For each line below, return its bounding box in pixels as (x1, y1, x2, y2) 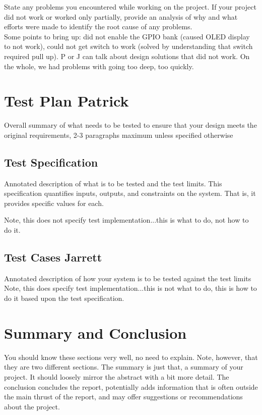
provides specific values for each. (4, 197, 104, 208)
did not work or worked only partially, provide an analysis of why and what (4, 11, 238, 22)
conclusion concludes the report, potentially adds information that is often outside (4, 381, 258, 392)
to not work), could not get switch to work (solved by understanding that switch (4, 41, 253, 51)
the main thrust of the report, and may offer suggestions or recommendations (4, 391, 243, 402)
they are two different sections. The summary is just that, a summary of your (4, 361, 243, 372)
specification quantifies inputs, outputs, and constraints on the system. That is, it (4, 188, 256, 198)
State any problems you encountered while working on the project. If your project (4, 2, 256, 12)
